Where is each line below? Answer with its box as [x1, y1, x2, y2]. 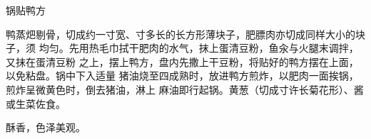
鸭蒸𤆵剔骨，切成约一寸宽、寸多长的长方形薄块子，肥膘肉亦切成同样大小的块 [6, 26, 365, 41]
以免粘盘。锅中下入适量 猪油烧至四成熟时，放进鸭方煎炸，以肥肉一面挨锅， [6, 68, 359, 83]
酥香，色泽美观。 [6, 120, 86, 135]
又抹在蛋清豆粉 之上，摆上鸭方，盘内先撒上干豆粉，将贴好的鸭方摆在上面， [6, 54, 359, 69]
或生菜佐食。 [6, 96, 66, 111]
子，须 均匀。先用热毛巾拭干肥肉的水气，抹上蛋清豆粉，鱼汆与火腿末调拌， [6, 40, 359, 55]
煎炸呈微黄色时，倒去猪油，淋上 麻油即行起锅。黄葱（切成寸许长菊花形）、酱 [6, 82, 364, 96]
